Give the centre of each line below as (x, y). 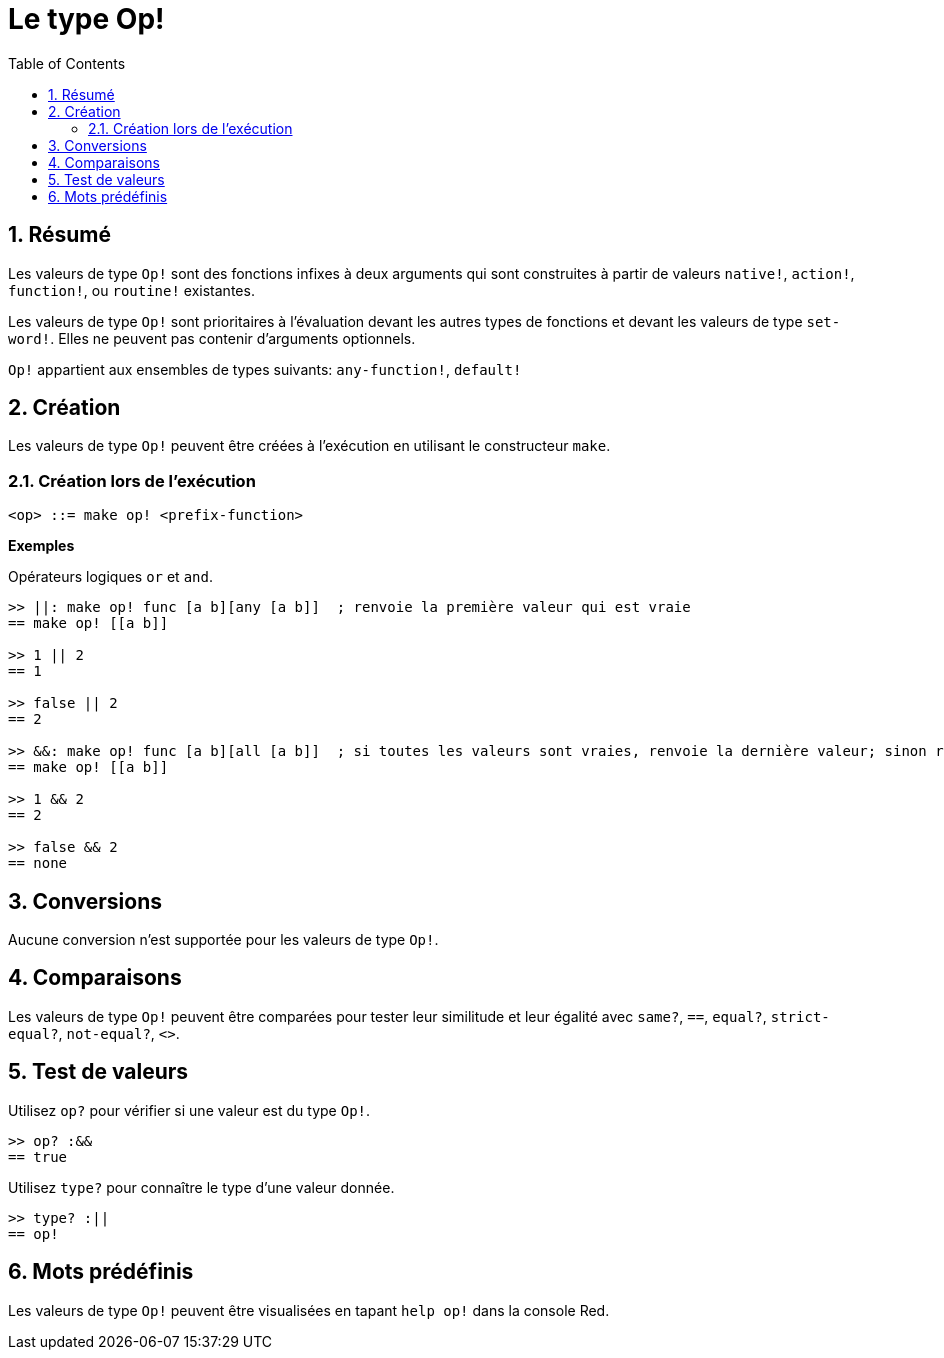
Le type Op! (86, 19)
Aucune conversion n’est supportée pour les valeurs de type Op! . (223, 940)
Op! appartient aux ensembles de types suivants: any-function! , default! (265, 369)
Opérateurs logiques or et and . (110, 577)
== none (38, 863)
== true (38, 1156)
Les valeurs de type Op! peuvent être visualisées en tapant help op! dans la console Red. (309, 1310)
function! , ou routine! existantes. (131, 290)
